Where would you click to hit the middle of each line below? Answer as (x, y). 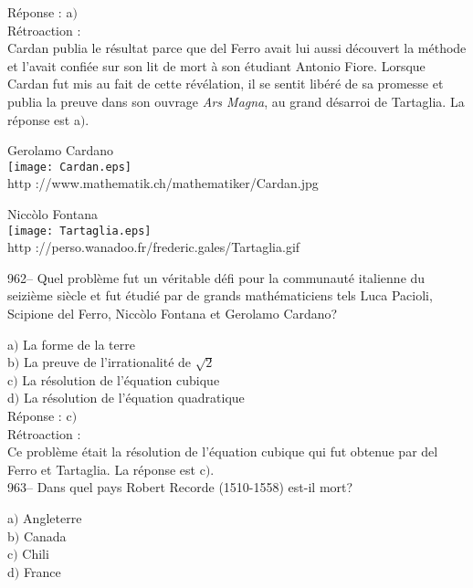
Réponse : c (40, 415)
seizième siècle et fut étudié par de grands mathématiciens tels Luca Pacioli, (220, 295)
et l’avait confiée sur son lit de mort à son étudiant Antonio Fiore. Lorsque (216, 65)
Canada (45, 535)
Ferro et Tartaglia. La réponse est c (106, 469)
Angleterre (53, 517)
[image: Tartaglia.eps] (79, 231)
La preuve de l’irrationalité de (107, 362)
